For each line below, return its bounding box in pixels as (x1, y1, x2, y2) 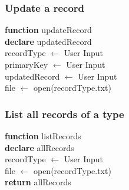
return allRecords (5, 176, 71, 188)
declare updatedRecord (5, 35, 92, 47)
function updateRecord (5, 24, 92, 36)
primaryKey (5, 58, 48, 70)
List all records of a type (5, 106, 124, 121)
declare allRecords (5, 141, 74, 153)
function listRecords (5, 130, 81, 142)
